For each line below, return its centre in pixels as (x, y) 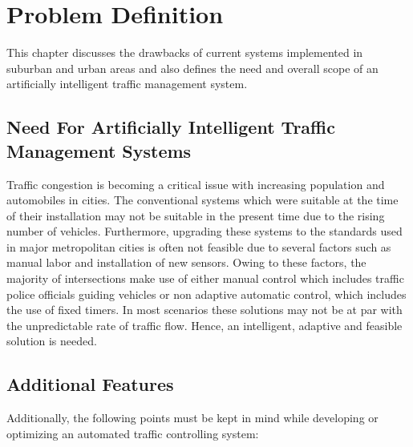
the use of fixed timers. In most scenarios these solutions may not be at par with (204, 310)
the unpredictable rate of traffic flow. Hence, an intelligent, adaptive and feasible (204, 325)
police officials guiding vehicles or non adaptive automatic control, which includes (206, 294)
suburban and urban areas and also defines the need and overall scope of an (192, 68)
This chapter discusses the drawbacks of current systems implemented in (185, 52)
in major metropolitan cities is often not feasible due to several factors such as (199, 246)
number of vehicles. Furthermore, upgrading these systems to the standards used (204, 231)
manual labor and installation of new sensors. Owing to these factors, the (186, 262)
